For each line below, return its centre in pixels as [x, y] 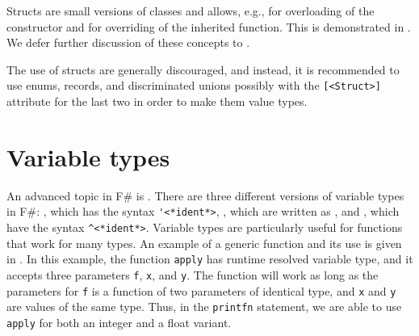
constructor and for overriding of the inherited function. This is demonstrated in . [209, 26]
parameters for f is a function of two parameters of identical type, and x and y [201, 290]
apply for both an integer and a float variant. [119, 322]
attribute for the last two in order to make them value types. [157, 101]
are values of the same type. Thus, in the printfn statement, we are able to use [204, 307]
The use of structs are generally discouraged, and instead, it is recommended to [203, 69]
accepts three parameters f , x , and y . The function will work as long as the [193, 274]
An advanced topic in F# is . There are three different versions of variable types [205, 195]
